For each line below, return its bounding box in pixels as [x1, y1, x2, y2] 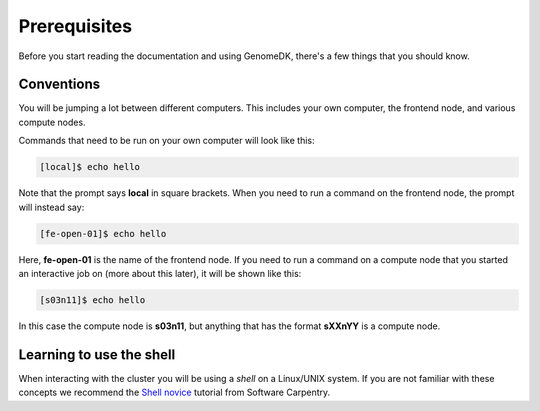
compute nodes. [18, 116, 86, 128]
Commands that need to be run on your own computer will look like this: [18, 135, 315, 147]
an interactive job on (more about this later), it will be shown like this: [18, 267, 302, 279]
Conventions [18, 76, 101, 93]
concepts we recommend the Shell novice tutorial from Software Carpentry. [18, 386, 331, 399]
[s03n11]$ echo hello [39, 294, 146, 305]
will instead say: [18, 201, 85, 213]
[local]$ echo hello [39, 161, 140, 173]
